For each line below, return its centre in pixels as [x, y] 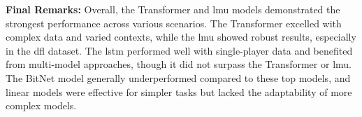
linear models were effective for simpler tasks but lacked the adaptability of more [179, 91]
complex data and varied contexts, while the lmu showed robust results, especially [181, 37]
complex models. [41, 105]
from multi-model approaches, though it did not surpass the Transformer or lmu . [179, 64]
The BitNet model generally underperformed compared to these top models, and [178, 77]
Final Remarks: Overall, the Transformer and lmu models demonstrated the [173, 9]
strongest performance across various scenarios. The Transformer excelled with [174, 23]
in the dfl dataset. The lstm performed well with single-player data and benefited [179, 50]
